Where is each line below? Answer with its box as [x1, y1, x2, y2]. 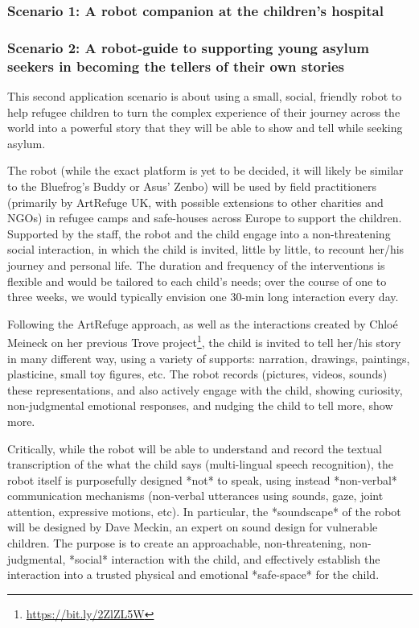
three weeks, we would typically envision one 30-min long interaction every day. [7, 288, 399, 305]
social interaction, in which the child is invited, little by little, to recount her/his [7, 241, 405, 258]
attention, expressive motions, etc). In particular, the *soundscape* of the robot [7, 502, 401, 519]
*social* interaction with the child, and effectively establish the [69, 550, 380, 567]
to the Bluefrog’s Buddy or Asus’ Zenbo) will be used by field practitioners [7, 177, 377, 194]
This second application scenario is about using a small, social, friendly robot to [7, 87, 402, 104]
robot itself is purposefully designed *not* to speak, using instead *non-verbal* [7, 471, 397, 488]
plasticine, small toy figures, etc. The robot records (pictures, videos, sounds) [7, 366, 388, 382]
